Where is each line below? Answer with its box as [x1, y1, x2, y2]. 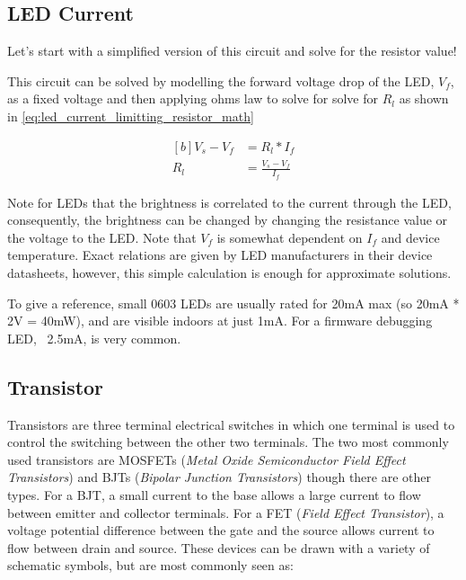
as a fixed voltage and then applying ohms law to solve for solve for [7, 89, 378, 108]
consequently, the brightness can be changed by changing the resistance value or [7, 210, 448, 229]
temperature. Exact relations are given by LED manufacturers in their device [7, 245, 433, 264]
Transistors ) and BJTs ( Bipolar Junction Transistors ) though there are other [7, 468, 431, 486]
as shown [399, 89, 449, 108]
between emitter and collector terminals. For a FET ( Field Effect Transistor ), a [7, 503, 444, 522]
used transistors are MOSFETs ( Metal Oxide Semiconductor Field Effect [7, 450, 406, 468]
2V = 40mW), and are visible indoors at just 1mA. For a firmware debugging [7, 311, 433, 330]
